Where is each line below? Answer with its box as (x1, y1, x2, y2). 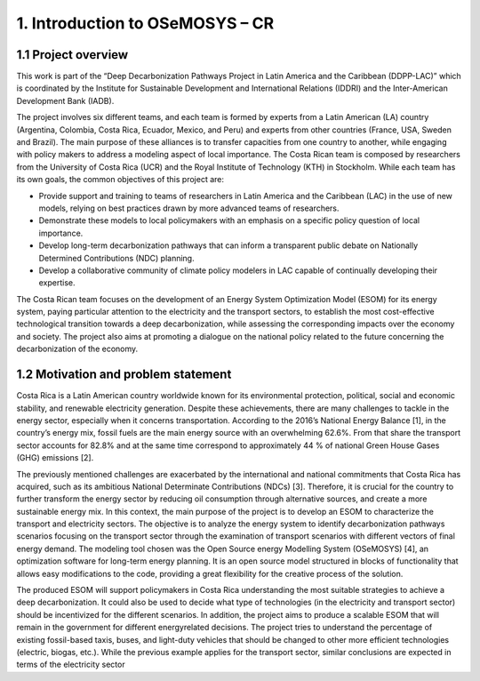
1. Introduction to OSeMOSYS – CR (16, 13, 275, 33)
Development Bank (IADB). (16, 95, 115, 106)
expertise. (38, 277, 76, 288)
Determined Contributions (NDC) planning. (38, 252, 195, 263)
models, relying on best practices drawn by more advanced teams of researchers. (38, 203, 340, 213)
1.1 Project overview (16, 47, 129, 62)
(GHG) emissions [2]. (16, 453, 94, 463)
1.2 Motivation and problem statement (16, 367, 232, 382)
